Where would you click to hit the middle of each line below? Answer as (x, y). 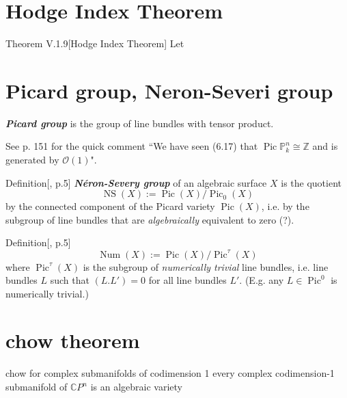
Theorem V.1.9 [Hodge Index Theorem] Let (95, 43)
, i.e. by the (285, 206)
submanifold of (37, 386)
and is (325, 146)
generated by (32, 160)
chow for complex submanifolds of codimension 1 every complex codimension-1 (170, 373)
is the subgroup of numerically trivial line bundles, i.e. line (206, 266)
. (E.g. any (262, 280)
